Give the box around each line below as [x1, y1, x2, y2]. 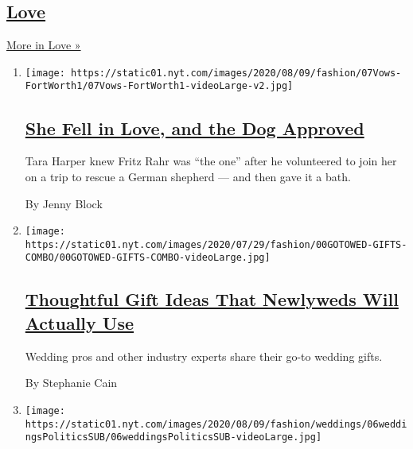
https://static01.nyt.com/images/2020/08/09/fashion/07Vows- [71, 67, 402, 79]
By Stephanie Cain [25, 374, 118, 391]
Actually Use [25, 310, 134, 335]
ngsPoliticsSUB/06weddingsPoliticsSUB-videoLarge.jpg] [25, 432, 322, 443]
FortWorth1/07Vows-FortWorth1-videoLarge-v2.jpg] [25, 80, 294, 92]
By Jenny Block [25, 195, 103, 211]
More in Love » [6, 37, 81, 53]
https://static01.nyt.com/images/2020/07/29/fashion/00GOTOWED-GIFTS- [25, 238, 407, 250]
